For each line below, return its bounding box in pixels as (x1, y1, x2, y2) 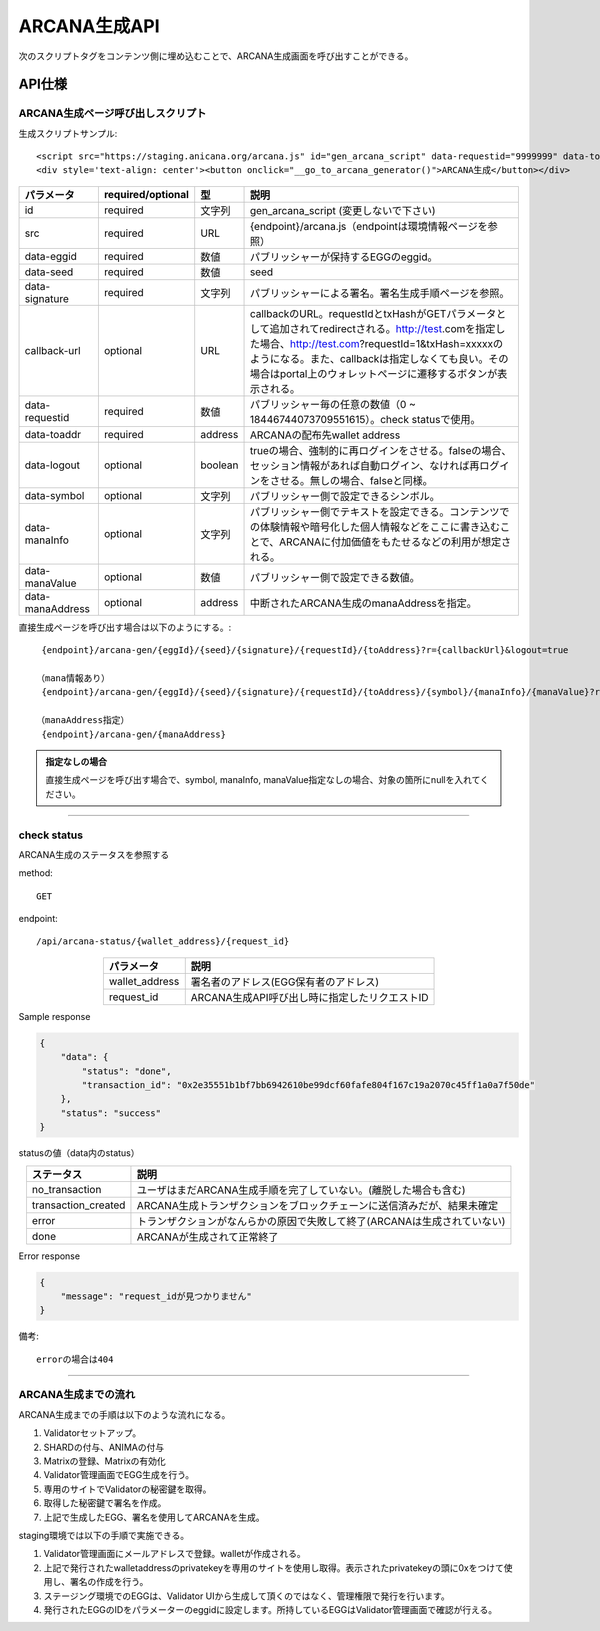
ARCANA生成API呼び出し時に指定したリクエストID (190, 990, 429, 1004)
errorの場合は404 (36, 1353, 114, 1365)
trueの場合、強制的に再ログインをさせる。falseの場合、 (249, 443, 512, 457)
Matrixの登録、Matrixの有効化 (43, 1455, 167, 1467)
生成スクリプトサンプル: (18, 127, 118, 139)
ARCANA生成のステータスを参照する (18, 848, 170, 860)
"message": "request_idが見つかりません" (60, 1290, 252, 1302)
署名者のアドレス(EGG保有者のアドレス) (190, 975, 380, 989)
